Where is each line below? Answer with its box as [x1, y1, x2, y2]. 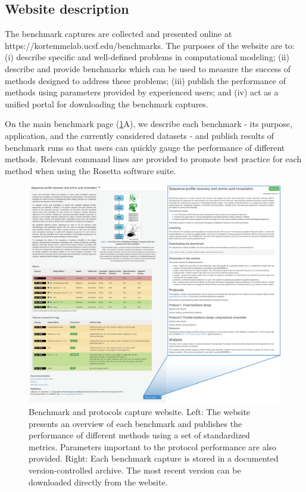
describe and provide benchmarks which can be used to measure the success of [5, 62, 291, 75]
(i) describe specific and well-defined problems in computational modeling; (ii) [5, 51, 289, 63]
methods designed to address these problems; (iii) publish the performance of [5, 74, 286, 86]
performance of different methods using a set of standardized [29, 429, 250, 441]
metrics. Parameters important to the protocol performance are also [29, 440, 277, 453]
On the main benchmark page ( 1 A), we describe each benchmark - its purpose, [5, 117, 292, 130]
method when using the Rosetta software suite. [5, 164, 176, 177]
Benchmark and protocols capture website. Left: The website [29, 405, 251, 417]
